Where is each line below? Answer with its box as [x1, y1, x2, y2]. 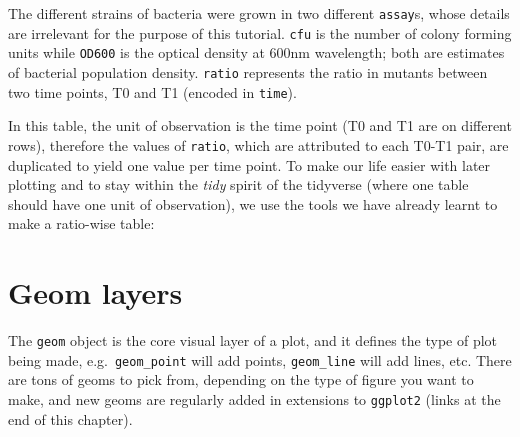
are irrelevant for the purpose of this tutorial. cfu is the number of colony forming [8, 22, 512, 43]
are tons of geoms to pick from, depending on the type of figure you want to [8, 369, 474, 390]
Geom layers [8, 272, 183, 313]
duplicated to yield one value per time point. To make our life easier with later [8, 154, 491, 175]
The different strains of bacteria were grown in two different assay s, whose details [8, 3, 510, 23]
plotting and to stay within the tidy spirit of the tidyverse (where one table [8, 174, 469, 195]
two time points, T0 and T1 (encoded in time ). [8, 81, 297, 102]
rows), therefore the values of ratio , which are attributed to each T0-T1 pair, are [8, 134, 509, 155]
